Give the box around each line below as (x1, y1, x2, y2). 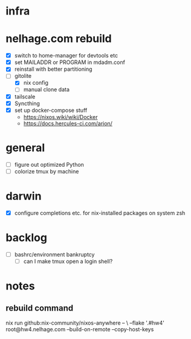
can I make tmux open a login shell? (23, 257, 113, 265)
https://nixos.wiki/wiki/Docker (23, 113, 98, 120)
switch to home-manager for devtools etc (14, 52, 118, 59)
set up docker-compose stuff (14, 106, 88, 114)
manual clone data (23, 86, 70, 93)
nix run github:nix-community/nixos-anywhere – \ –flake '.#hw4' (5, 319, 164, 326)
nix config (23, 79, 49, 86)
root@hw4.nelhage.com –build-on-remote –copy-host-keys (5, 325, 154, 333)
